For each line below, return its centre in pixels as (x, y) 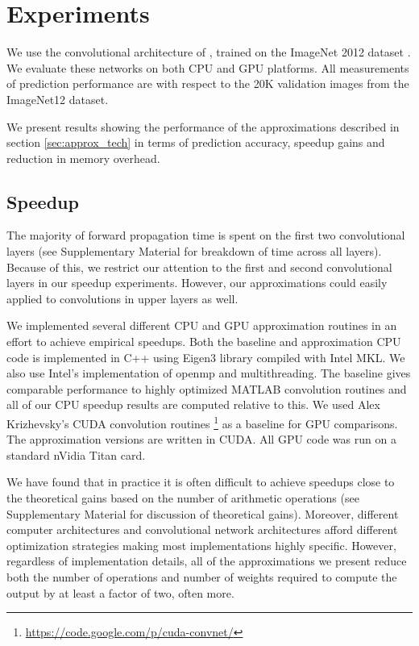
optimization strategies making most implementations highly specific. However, (201, 545)
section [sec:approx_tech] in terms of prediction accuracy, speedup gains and (196, 142)
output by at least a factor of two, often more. (120, 592)
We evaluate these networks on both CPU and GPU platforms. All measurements (208, 67)
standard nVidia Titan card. (76, 454)
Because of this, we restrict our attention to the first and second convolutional (199, 267)
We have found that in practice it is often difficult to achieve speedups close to (201, 482)
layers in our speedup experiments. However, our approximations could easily (197, 283)
